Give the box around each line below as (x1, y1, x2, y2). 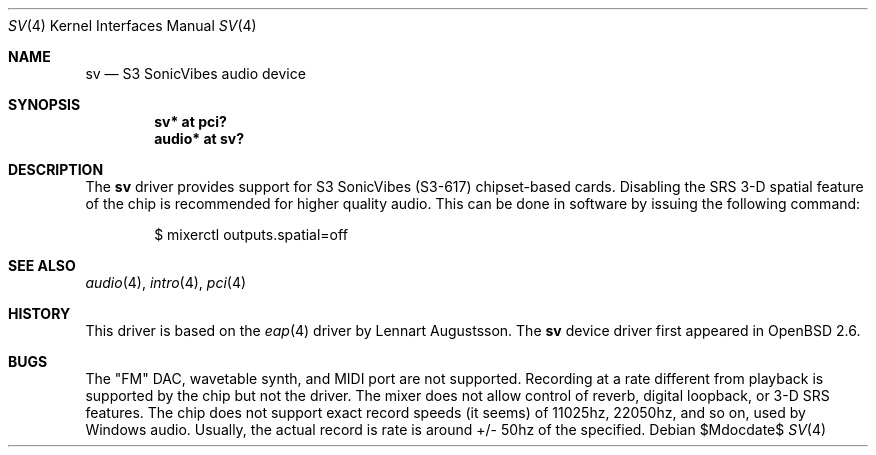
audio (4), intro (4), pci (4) (85, 274, 247, 291)
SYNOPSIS (8, 96, 81, 113)
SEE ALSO (8, 257, 76, 274)
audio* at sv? (154, 130, 245, 147)
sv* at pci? (154, 113, 227, 130)
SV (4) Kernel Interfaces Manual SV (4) (8, 17, 257, 34)
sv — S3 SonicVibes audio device (85, 65, 306, 82)
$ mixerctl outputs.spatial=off (154, 226, 348, 243)
